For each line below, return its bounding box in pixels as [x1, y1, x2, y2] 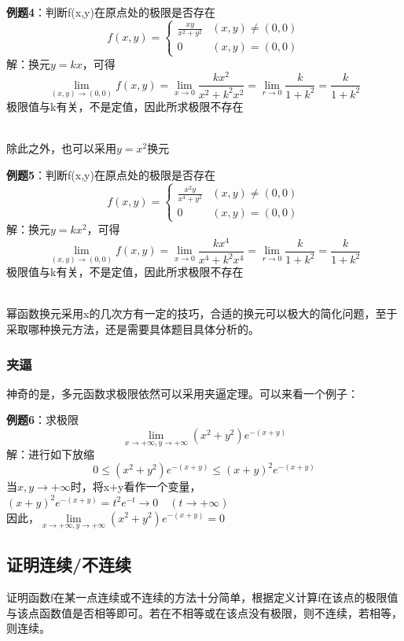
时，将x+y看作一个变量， [70, 478, 201, 495]
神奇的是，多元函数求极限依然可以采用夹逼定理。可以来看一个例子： [6, 385, 358, 401]
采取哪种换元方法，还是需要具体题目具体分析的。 [6, 321, 259, 337]
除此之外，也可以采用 [6, 140, 116, 157]
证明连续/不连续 [6, 552, 132, 577]
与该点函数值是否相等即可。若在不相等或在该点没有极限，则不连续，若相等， [6, 604, 402, 621]
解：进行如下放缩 [6, 446, 94, 462]
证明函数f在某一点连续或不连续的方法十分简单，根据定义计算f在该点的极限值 [6, 588, 398, 605]
